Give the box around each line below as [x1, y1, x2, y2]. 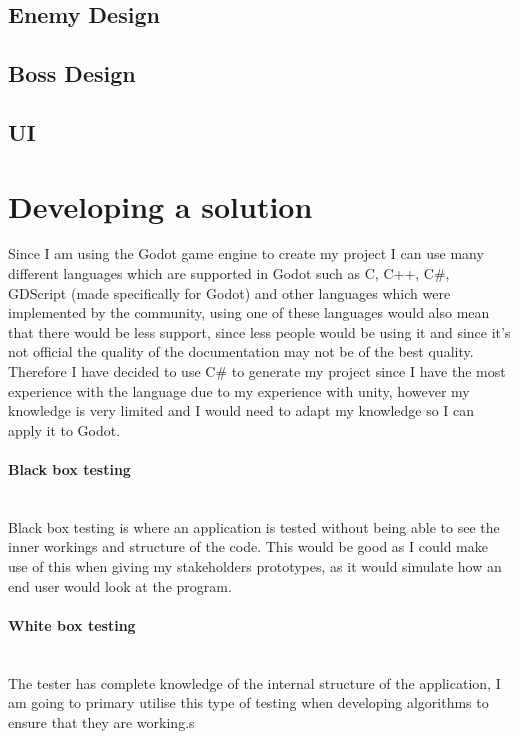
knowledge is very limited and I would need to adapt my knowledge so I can [8, 400, 475, 421]
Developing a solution [8, 185, 313, 226]
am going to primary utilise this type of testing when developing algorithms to [8, 692, 489, 713]
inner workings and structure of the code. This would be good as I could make [8, 536, 488, 557]
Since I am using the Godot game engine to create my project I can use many [8, 243, 484, 264]
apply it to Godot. [8, 419, 121, 440]
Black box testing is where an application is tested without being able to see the [8, 516, 500, 537]
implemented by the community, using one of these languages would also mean [8, 302, 490, 323]
